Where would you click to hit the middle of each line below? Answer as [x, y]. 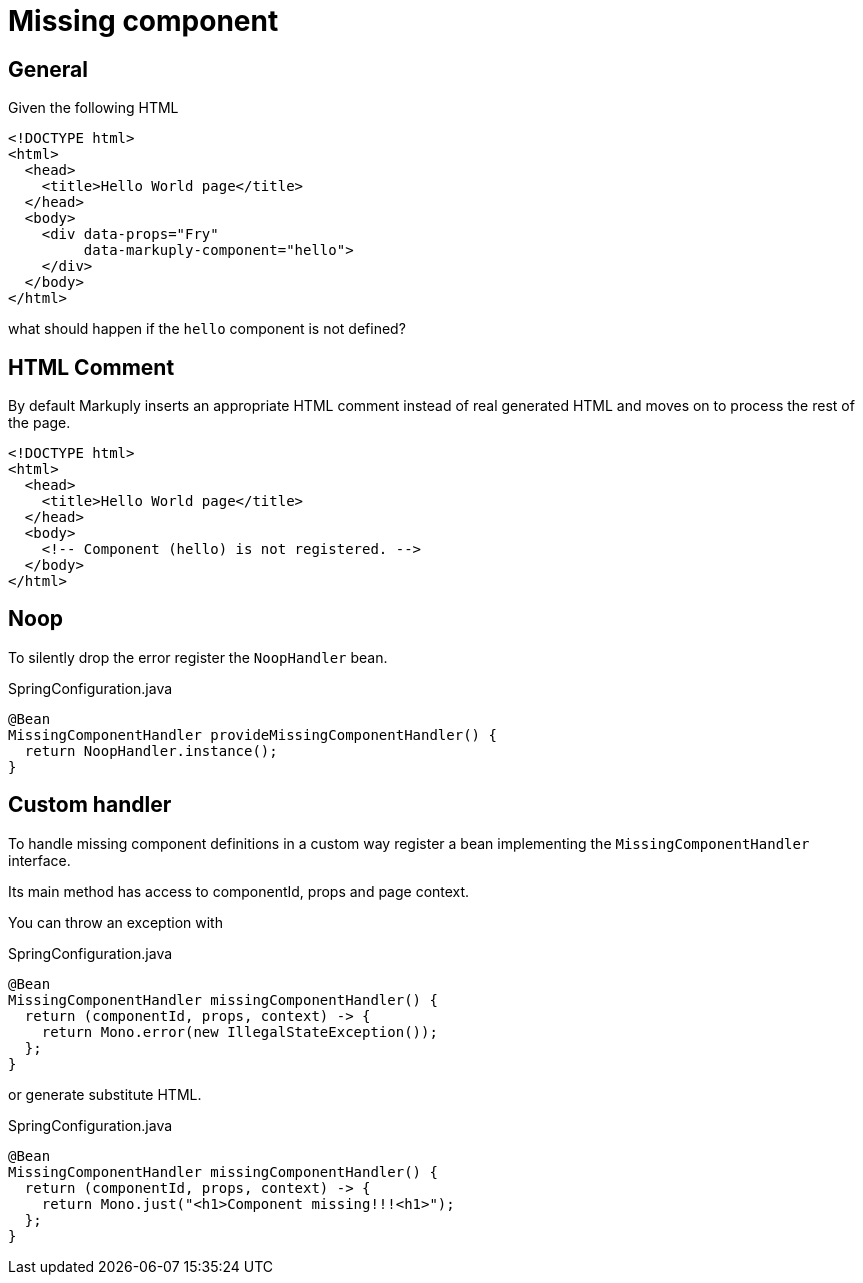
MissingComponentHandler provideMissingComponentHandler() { [252, 734]
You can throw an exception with [115, 922]
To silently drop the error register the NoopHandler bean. [198, 657]
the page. [39, 423]
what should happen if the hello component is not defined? [207, 329]
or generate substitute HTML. [105, 1094]
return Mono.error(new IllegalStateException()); [239, 1031]
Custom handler [90, 805]
